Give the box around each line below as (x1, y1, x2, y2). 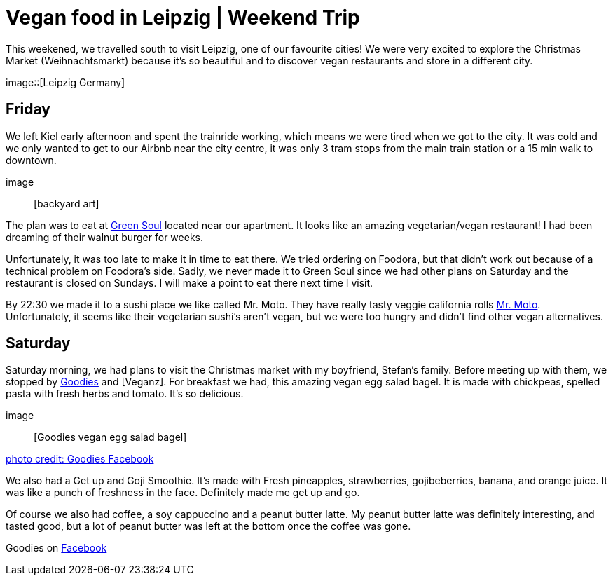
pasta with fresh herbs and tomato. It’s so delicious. (6, 388, 244, 400)
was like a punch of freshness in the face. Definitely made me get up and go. (6, 486, 360, 499)
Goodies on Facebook (6, 542, 107, 554)
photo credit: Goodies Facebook (6, 453, 154, 465)
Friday (6, 100, 50, 118)
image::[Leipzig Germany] (6, 76, 125, 88)
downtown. (6, 153, 57, 166)
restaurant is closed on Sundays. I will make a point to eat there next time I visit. (6, 276, 373, 289)
